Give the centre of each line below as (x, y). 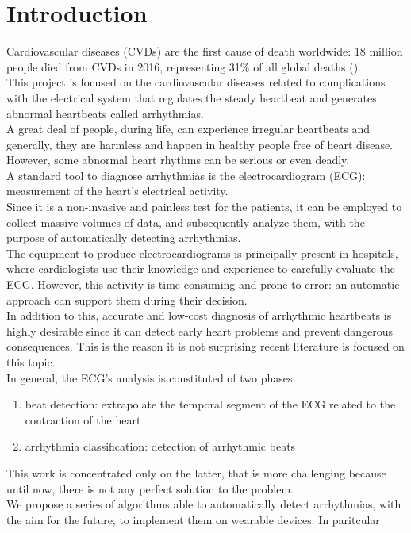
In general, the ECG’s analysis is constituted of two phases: (151, 377)
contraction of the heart (83, 419)
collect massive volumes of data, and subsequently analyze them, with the (186, 222)
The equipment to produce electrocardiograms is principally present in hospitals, (202, 253)
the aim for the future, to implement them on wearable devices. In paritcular (193, 519)
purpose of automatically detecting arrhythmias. (124, 238)
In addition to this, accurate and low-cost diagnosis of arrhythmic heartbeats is (199, 315)
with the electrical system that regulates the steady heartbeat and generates (192, 97)
